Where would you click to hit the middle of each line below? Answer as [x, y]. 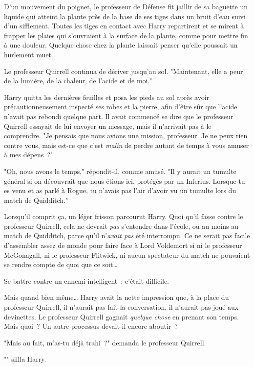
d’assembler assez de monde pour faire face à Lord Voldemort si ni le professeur [123, 245]
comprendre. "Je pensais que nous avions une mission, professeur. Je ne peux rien [126, 135]
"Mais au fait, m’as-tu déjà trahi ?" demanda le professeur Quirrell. [105, 342]
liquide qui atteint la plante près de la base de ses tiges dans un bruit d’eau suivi [125, 16]
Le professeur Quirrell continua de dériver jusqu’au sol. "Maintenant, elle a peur [124, 71]
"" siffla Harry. [25, 359]
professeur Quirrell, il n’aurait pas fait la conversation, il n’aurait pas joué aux [121, 307]
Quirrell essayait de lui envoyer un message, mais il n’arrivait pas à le [108, 126]
